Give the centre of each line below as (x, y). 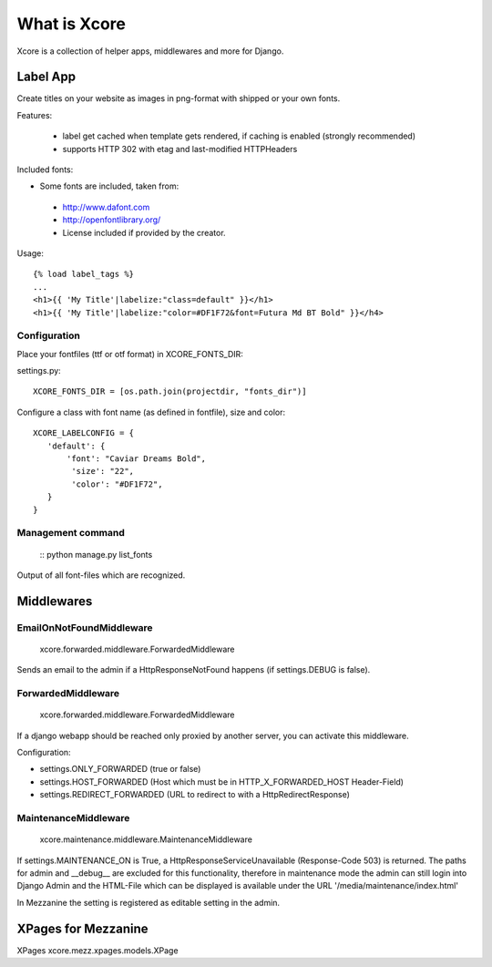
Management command (71, 533)
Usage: (31, 253)
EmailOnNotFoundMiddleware (85, 627)
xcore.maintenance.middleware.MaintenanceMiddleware (146, 839)
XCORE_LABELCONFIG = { (84, 433)
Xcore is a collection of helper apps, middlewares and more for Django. (150, 51)
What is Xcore (72, 24)
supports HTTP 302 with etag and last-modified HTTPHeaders (180, 149)
